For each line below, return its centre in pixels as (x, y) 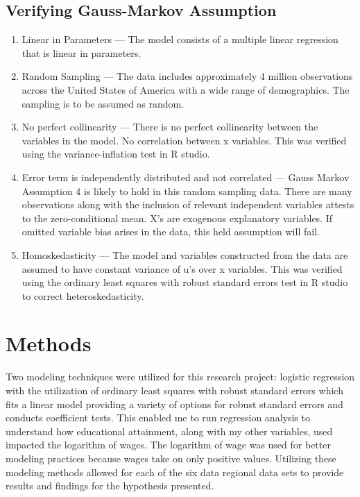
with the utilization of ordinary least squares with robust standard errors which (174, 390)
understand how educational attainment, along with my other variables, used (169, 431)
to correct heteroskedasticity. (83, 295)
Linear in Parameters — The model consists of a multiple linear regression (180, 39)
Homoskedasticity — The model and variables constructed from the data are (185, 254)
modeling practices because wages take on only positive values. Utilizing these (171, 458)
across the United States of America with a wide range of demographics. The (186, 89)
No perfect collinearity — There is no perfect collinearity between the (170, 127)
